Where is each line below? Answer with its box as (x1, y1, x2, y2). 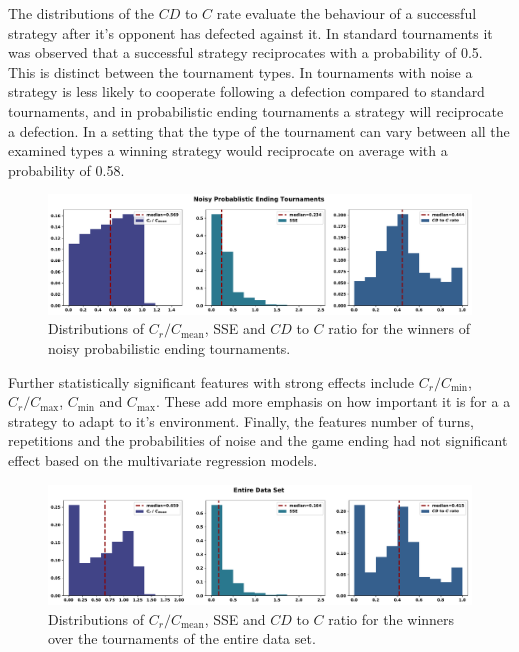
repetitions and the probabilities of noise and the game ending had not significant (8, 430, 508, 451)
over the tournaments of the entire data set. (48, 628, 316, 649)
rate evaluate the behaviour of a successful (216, 3, 477, 23)
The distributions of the (8, 3, 155, 23)
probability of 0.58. (8, 159, 125, 180)
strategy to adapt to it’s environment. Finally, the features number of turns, (8, 410, 474, 431)
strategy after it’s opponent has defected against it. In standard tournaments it (8, 22, 493, 43)
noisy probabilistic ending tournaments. (48, 338, 291, 359)
